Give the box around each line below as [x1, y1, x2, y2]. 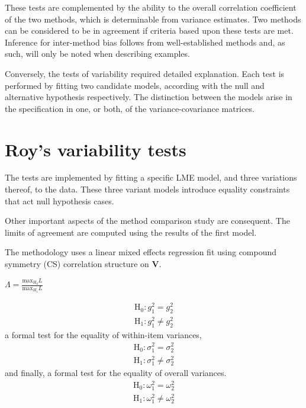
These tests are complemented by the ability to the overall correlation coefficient [5, 1, 297, 13]
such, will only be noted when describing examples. [5, 47, 190, 60]
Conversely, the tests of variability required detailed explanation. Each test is [5, 67, 285, 79]
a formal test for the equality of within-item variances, [5, 328, 202, 340]
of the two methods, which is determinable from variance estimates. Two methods [5, 12, 301, 25]
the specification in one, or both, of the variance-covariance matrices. [5, 102, 255, 114]
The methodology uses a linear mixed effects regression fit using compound [5, 246, 277, 258]
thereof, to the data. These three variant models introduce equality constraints [5, 183, 290, 195]
